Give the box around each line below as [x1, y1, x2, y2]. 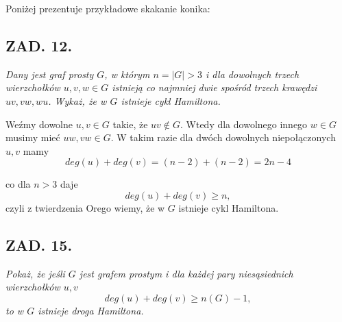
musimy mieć [5, 130, 60, 145]
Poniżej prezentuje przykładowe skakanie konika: [5, 1, 210, 15]
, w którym [104, 66, 150, 81]
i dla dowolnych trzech [205, 66, 300, 81]
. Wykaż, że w [48, 93, 107, 108]
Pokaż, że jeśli [5, 266, 65, 280]
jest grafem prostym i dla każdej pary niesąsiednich [79, 266, 293, 280]
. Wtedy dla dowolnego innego [180, 116, 308, 131]
